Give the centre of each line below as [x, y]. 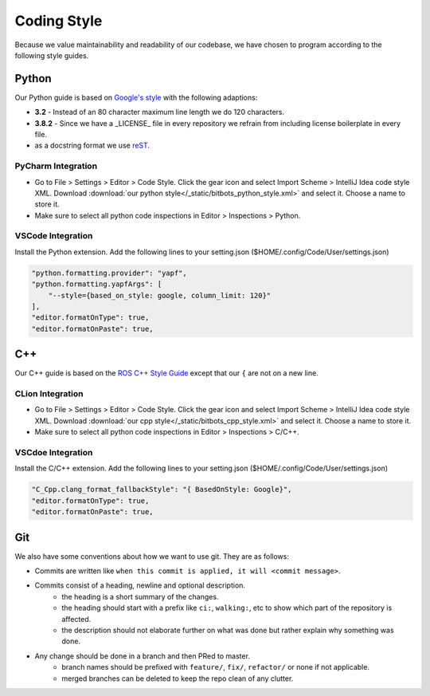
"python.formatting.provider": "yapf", [109, 273]
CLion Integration [49, 394]
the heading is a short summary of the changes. [140, 596]
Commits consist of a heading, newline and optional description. [140, 585]
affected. [76, 619]
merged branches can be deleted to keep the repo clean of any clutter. [178, 678]
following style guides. [52, 55]
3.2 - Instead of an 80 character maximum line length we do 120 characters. [160, 112]
